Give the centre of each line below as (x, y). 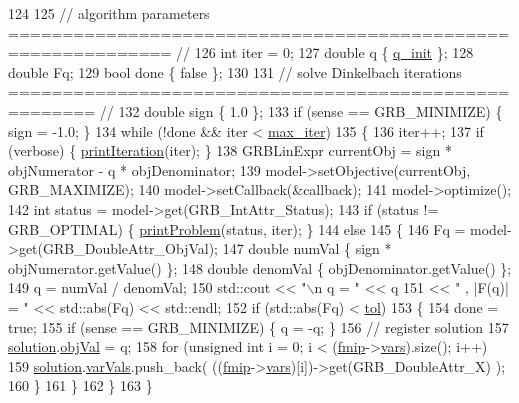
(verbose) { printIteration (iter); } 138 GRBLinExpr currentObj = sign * (230, 150)
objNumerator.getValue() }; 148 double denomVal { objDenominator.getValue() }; (260, 267)
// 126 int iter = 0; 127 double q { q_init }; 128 (325, 52)
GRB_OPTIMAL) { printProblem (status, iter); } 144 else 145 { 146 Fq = (237, 228)
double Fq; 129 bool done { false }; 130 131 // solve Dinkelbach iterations (235, 71)
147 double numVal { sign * (307, 248)
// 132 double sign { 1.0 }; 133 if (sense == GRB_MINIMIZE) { (301, 110)
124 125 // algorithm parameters (109, 13)
